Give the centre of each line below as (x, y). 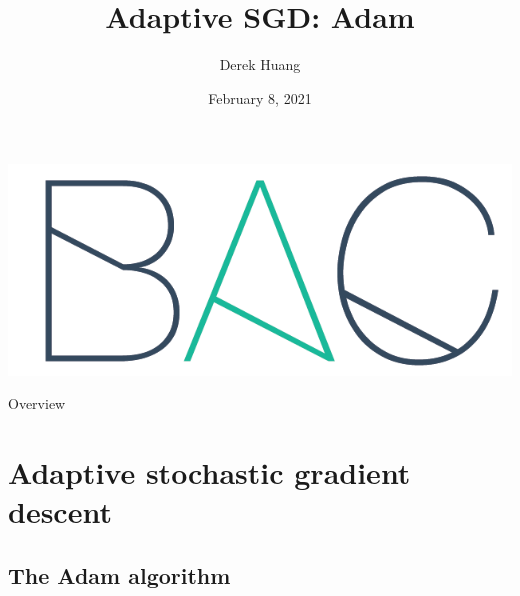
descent (60, 511)
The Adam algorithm (119, 574)
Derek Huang (260, 64)
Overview (37, 403)
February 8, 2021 (260, 97)
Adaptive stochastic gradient (209, 472)
